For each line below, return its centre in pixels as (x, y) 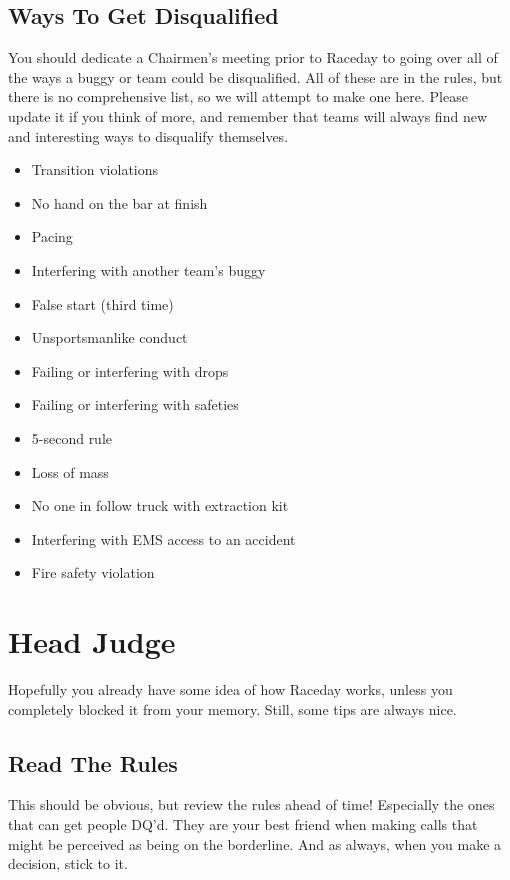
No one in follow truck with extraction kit (160, 505)
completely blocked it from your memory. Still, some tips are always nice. (232, 708)
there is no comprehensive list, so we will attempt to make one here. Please (238, 96)
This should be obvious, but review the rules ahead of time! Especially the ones (251, 804)
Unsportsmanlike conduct (109, 337)
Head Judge (92, 641)
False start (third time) (102, 303)
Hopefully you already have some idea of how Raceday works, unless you (230, 689)
